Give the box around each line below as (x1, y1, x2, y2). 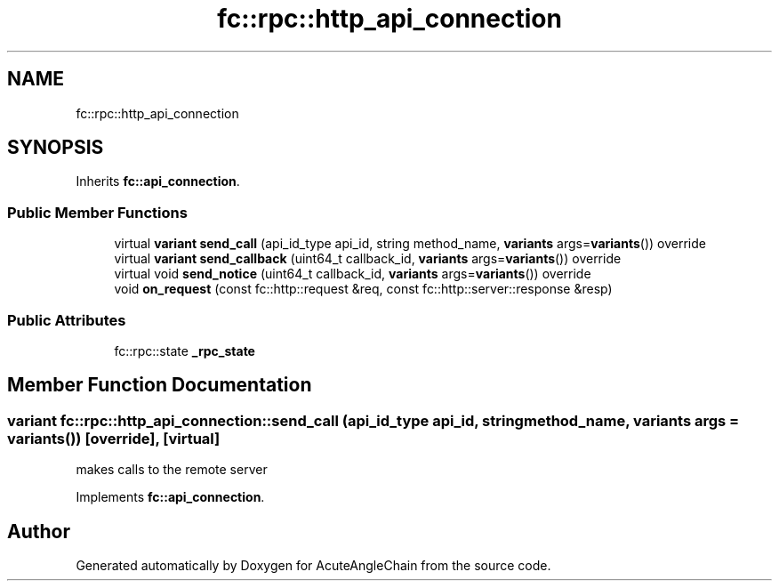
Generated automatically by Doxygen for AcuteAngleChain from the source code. (76, 558, 551, 573)
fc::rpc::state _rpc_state (114, 342, 255, 358)
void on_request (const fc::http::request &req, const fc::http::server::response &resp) (114, 281, 613, 297)
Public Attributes (7, 310, 126, 329)
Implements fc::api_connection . (76, 489, 265, 505)
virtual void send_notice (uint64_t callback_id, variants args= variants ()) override (114, 266, 591, 282)
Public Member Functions (7, 203, 188, 222)
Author (7, 520, 70, 543)
